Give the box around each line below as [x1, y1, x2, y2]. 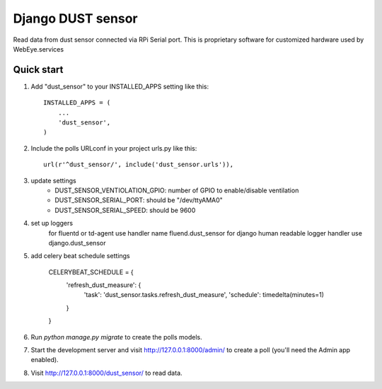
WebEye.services [13, 45, 64, 53]
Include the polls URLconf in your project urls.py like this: [30, 144, 197, 152]
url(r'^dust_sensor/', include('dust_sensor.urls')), [43, 161, 233, 169]
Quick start [13, 64, 64, 76]
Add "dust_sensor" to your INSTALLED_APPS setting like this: [30, 82, 209, 91]
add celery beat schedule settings [30, 252, 130, 260]
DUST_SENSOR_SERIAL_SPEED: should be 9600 [54, 206, 196, 214]
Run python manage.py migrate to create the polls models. [30, 332, 202, 341]
